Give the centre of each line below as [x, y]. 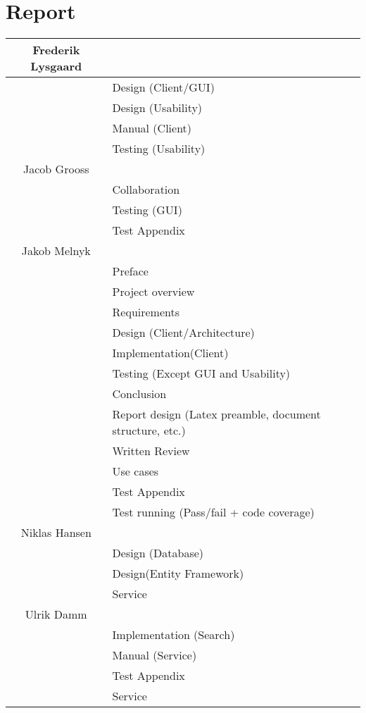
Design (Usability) [157, 108]
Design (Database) [158, 553]
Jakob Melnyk [56, 251]
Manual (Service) [154, 655]
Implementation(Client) [170, 353]
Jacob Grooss [56, 169]
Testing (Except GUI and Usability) [201, 373]
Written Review [151, 451]
